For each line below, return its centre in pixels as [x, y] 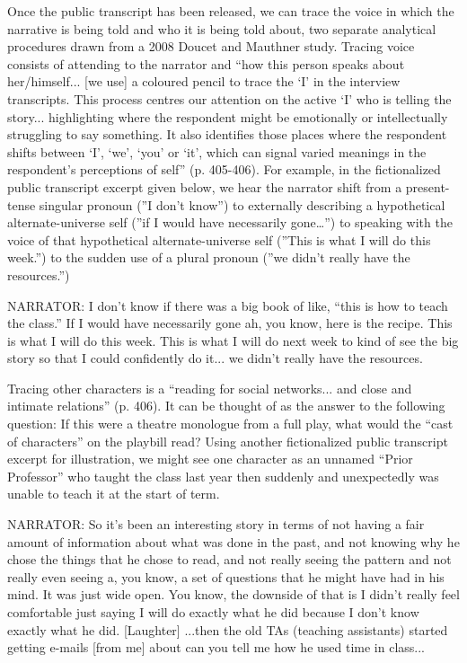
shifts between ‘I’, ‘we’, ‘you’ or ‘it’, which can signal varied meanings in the [217, 151]
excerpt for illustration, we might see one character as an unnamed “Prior [210, 459]
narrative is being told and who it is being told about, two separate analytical [222, 28]
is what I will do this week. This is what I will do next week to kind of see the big [233, 340]
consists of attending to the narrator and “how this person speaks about [206, 63]
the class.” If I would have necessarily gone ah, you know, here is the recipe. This [230, 323]
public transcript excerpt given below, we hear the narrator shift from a [205, 186]
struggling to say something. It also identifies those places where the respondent [227, 134]
